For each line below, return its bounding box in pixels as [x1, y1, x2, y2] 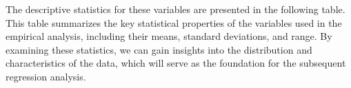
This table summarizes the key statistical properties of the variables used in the [6, 15, 342, 30]
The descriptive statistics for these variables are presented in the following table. [6, 2, 345, 16]
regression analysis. [6, 69, 86, 83]
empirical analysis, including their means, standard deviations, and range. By [6, 29, 332, 43]
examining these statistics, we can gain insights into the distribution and [6, 42, 312, 56]
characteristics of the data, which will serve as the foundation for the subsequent [6, 56, 346, 70]
